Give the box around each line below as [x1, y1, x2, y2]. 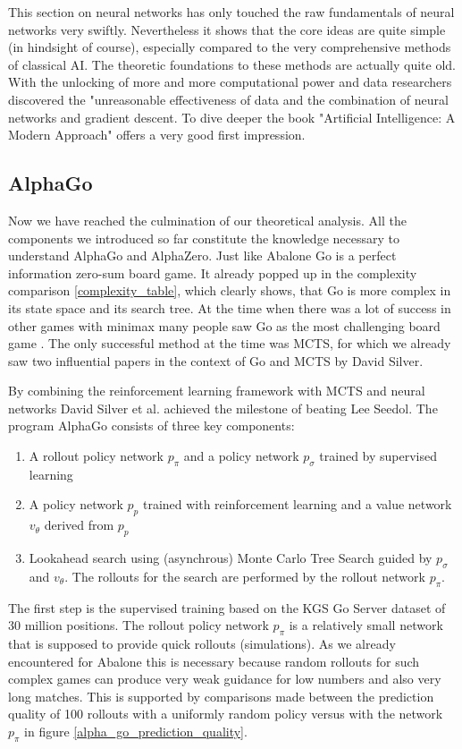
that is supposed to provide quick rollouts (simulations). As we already [8, 634, 396, 653]
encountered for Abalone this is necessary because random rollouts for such [8, 651, 420, 670]
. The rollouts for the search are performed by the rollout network [64, 566, 425, 585]
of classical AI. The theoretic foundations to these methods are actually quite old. [8, 55, 456, 73]
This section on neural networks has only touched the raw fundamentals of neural [8, 3, 455, 21]
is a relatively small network [289, 616, 443, 634]
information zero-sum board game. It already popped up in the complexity [8, 263, 417, 282]
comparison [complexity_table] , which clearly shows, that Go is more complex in [8, 281, 451, 300]
